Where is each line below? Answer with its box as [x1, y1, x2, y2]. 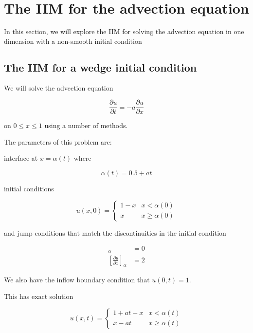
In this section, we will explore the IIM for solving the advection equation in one [4, 26, 244, 37]
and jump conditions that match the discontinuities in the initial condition [4, 227, 226, 238]
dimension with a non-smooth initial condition [4, 36, 142, 46]
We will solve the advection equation [4, 82, 113, 92]
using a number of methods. [44, 120, 128, 130]
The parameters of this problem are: [4, 136, 112, 147]
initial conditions [4, 183, 54, 193]
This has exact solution [4, 291, 73, 301]
